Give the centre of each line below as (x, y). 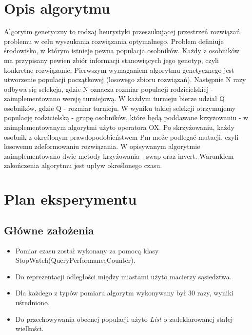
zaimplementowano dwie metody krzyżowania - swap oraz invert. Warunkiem (119, 156)
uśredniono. (32, 302)
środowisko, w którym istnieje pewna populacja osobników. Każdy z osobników (122, 51)
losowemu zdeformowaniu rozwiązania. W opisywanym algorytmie (102, 146)
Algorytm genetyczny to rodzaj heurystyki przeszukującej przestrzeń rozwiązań (122, 31)
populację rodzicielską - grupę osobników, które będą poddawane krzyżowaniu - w (126, 117)
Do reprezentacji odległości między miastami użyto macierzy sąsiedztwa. (123, 276)
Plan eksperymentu (70, 199)
